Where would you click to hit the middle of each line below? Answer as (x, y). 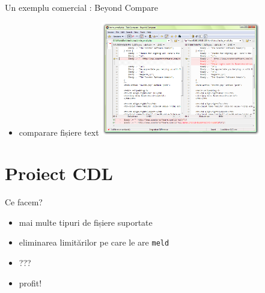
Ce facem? (24, 202)
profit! (30, 282)
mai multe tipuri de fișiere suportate (86, 222)
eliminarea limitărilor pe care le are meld (94, 242)
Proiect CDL (59, 173)
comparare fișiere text (59, 132)
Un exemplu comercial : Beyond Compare (81, 7)
